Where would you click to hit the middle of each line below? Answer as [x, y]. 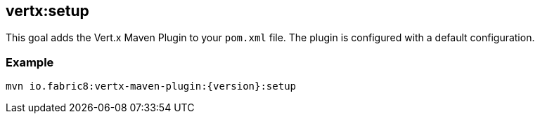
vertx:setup [47, 11]
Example [30, 62]
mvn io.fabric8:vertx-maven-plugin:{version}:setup [151, 86]
